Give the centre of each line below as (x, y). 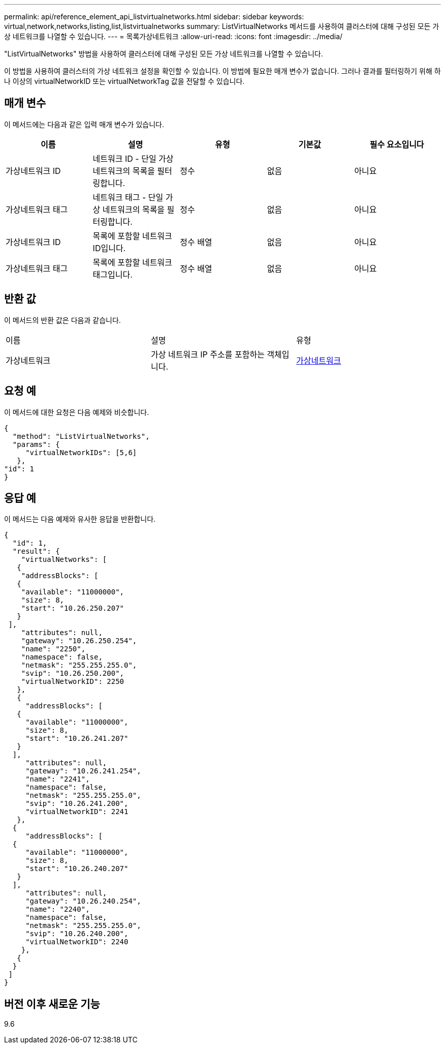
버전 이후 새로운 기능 (52, 1004)
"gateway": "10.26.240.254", (83, 901)
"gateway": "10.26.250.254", (79, 641)
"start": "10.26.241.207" (77, 739)
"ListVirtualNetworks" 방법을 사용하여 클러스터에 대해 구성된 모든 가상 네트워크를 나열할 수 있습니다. (164, 54)
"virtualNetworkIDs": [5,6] (81, 452)
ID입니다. (109, 248)
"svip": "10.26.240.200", (77, 934)
